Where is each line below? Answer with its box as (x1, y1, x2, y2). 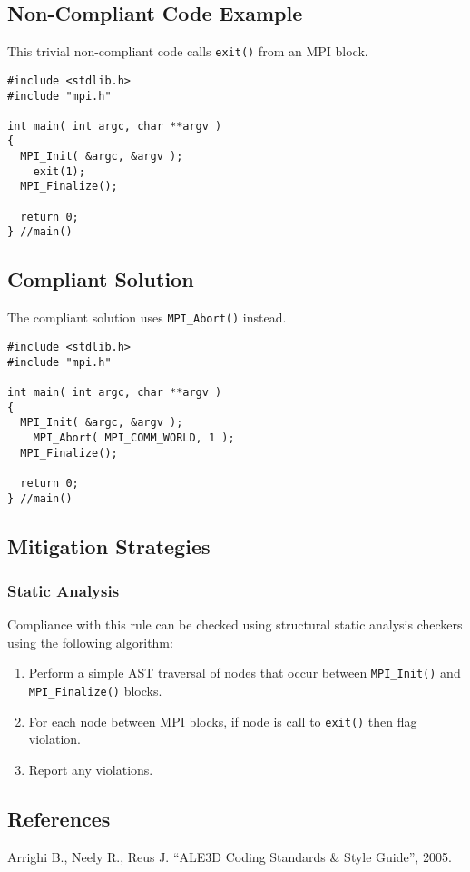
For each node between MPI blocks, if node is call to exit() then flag (28, 711, 417, 730)
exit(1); (33, 164, 85, 178)
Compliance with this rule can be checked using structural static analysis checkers (7, 615, 463, 634)
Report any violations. (28, 759, 153, 778)
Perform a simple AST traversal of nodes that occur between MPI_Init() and (28, 663, 461, 682)
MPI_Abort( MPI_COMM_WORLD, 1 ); (33, 431, 235, 444)
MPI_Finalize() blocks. (28, 681, 162, 699)
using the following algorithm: (7, 632, 173, 651)
